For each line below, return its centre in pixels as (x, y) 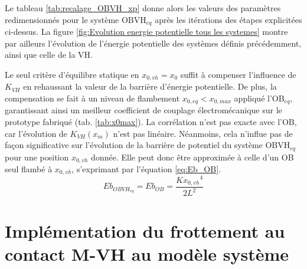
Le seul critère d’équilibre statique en (72, 74)
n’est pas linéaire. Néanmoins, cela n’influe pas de (203, 133)
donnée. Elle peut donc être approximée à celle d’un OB (192, 157)
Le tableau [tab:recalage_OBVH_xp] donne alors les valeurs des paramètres (143, 8)
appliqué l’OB (259, 98)
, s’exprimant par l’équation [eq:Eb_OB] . (146, 169)
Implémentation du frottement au (145, 230)
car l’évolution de (36, 133)
